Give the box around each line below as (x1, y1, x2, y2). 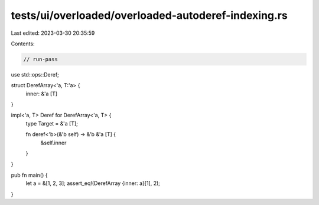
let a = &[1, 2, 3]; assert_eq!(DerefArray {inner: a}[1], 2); (25, 180, 161, 187)
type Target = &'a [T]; (25, 120, 78, 127)
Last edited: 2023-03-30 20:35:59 (11, 29, 95, 37)
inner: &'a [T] (25, 90, 58, 97)
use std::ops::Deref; (11, 71, 59, 78)
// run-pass (23, 56, 58, 62)
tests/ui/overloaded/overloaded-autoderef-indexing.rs (11, 9, 288, 22)
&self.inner (40, 139, 67, 146)
